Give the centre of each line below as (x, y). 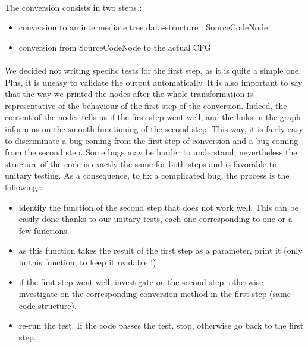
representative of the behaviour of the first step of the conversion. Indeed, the (146, 105)
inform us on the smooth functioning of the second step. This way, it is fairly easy (154, 128)
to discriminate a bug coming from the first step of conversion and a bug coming (152, 140)
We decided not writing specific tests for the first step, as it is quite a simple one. (153, 70)
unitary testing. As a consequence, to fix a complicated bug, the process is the (147, 175)
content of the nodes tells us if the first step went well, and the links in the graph (153, 117)
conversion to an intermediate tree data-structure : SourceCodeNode (143, 27)
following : (24, 187)
